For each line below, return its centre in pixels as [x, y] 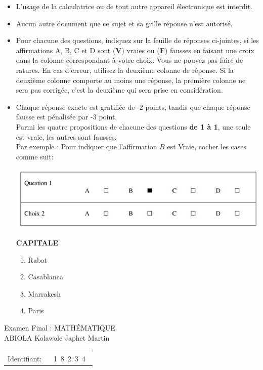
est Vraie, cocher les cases [207, 147]
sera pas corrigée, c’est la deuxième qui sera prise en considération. [119, 90]
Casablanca [46, 277]
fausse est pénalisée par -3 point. [67, 117]
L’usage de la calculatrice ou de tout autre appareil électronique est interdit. [134, 6]
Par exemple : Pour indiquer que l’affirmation [86, 147]
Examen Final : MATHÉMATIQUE [60, 328]
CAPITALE [37, 243]
